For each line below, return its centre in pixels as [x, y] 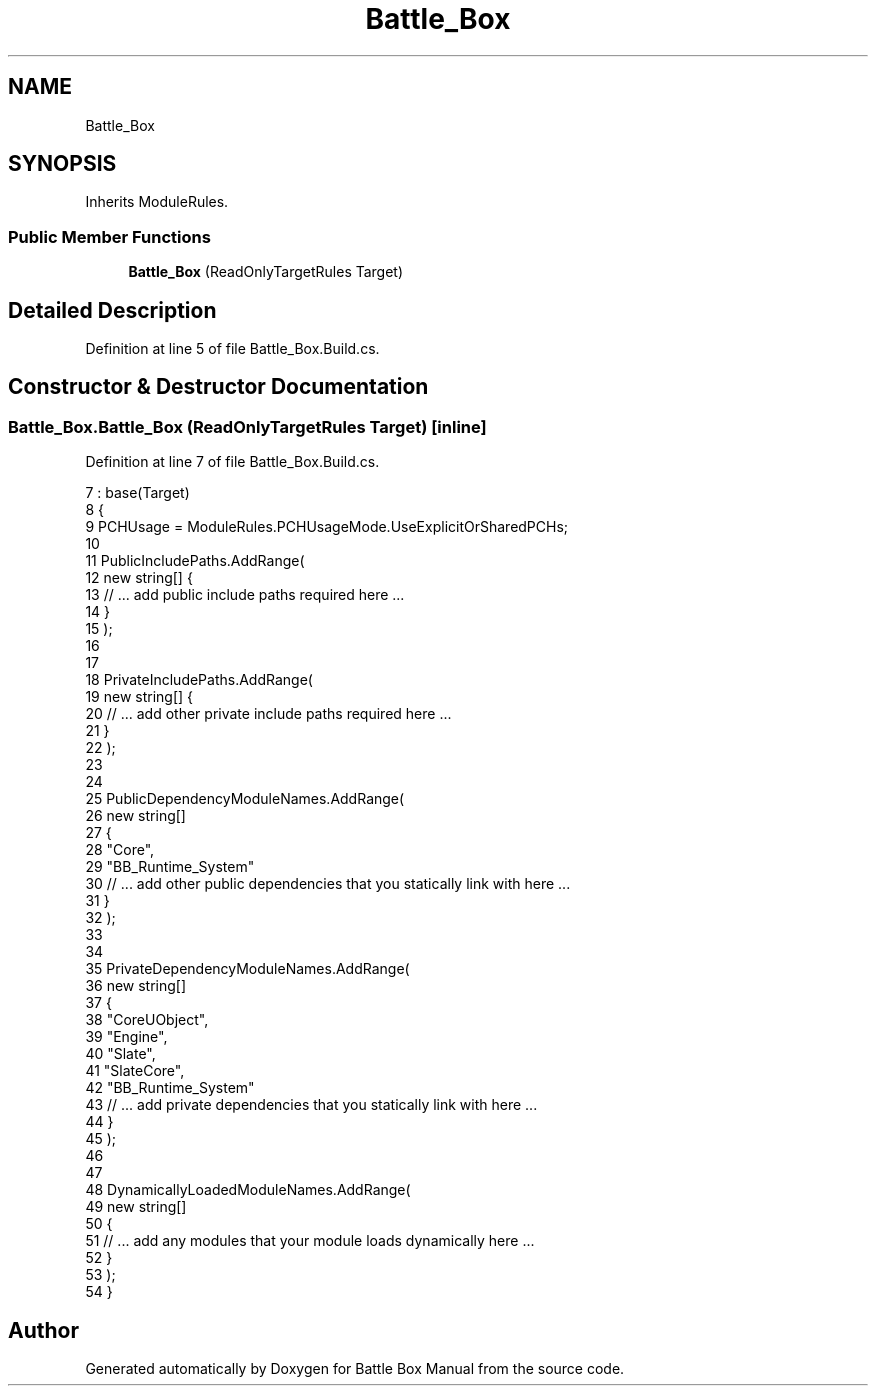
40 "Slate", [120, 1054]
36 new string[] [136, 986]
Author [43, 1330]
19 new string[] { [139, 697]
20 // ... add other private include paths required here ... [268, 714]
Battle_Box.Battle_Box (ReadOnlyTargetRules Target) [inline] [247, 426]
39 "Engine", [126, 1037]
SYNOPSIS [62, 164]
